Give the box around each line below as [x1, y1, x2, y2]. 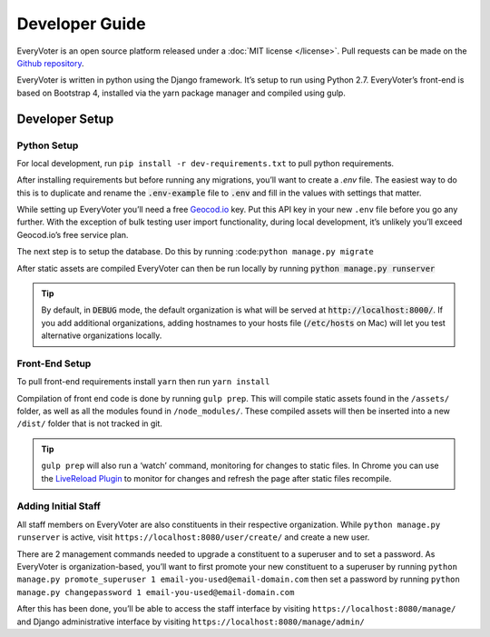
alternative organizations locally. [41, 330, 162, 341]
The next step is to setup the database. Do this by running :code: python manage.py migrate [16, 246, 374, 257]
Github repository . [16, 57, 85, 68]
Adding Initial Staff [16, 500, 102, 513]
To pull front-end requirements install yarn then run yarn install [16, 376, 270, 387]
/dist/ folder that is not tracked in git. [16, 418, 163, 429]
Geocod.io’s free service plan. [16, 229, 129, 240]
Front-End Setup [16, 357, 92, 370]
